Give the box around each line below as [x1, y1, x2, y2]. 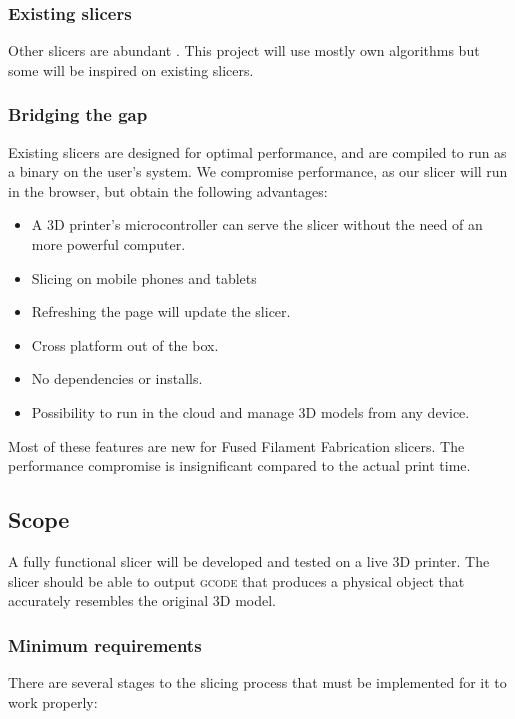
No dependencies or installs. [31, 368, 203, 389]
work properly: [8, 691, 98, 712]
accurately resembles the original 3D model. [8, 590, 277, 611]
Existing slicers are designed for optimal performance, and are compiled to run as [8, 141, 507, 162]
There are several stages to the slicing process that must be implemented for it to [8, 671, 507, 692]
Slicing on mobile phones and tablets [31, 267, 257, 288]
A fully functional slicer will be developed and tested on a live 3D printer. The [8, 550, 490, 571]
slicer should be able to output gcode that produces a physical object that [8, 570, 465, 591]
